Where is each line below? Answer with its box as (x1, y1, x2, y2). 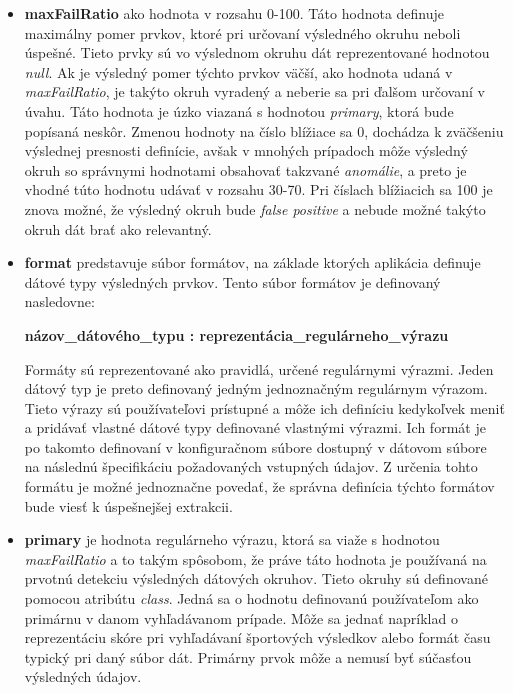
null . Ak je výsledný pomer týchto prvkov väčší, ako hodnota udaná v (24, 61, 453, 82)
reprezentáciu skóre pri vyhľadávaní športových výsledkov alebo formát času (24, 627, 491, 648)
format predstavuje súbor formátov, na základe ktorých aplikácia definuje (24, 252, 481, 273)
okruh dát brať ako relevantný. (24, 218, 212, 239)
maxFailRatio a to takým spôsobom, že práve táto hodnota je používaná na (24, 548, 487, 569)
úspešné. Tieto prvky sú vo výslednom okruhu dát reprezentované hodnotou (24, 42, 490, 63)
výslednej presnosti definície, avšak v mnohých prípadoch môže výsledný (24, 140, 468, 161)
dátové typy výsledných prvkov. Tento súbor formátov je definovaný (24, 271, 441, 292)
